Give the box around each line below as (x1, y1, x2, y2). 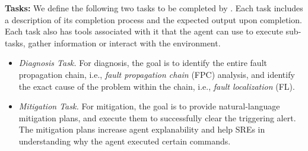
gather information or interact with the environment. (28, 36, 221, 49)
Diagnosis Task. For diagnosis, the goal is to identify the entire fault (18, 56, 267, 69)
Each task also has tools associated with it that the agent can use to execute (5, 25, 283, 37)
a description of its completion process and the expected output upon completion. (5, 13, 302, 26)
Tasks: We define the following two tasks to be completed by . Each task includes (5, 2, 303, 14)
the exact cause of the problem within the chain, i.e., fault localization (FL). (18, 80, 295, 92)
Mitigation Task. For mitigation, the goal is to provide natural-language (18, 100, 280, 112)
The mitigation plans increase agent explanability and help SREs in (18, 123, 265, 136)
